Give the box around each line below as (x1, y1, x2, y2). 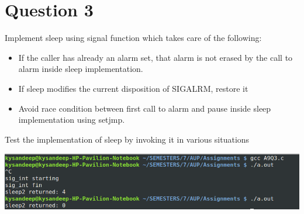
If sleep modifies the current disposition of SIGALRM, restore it (18, 82, 248, 94)
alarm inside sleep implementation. (18, 63, 143, 75)
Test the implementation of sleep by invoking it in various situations (5, 133, 250, 145)
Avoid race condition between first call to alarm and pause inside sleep (18, 102, 271, 114)
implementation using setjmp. (18, 113, 125, 126)
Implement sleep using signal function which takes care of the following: (5, 32, 262, 44)
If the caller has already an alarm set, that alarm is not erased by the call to (18, 51, 293, 63)
